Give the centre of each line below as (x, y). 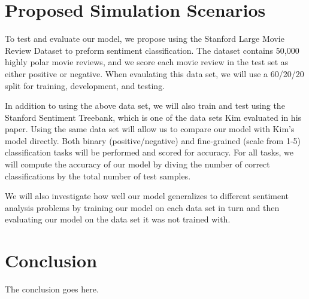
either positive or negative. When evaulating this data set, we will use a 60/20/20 (154, 73)
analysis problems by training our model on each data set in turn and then (142, 207)
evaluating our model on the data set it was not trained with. (118, 219)
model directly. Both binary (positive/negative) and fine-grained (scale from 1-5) (153, 140)
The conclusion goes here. (52, 289)
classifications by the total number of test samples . (98, 176)
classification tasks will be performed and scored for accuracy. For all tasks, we (149, 152)
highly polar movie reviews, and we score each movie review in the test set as (147, 62)
